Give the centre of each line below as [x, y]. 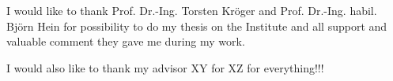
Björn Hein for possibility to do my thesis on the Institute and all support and [197, 26]
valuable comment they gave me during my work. [126, 41]
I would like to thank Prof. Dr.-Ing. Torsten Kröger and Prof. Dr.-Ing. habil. [192, 10]
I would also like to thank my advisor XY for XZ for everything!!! [165, 67]
